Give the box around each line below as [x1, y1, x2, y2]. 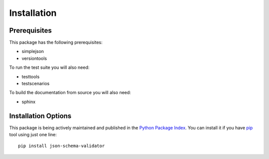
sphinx [21, 99, 36, 105]
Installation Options [9, 111, 72, 120]
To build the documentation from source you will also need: [9, 90, 132, 96]
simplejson [21, 49, 44, 54]
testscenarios [21, 81, 50, 87]
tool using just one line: [9, 132, 57, 138]
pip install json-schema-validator [18, 143, 105, 149]
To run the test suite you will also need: [9, 64, 90, 70]
